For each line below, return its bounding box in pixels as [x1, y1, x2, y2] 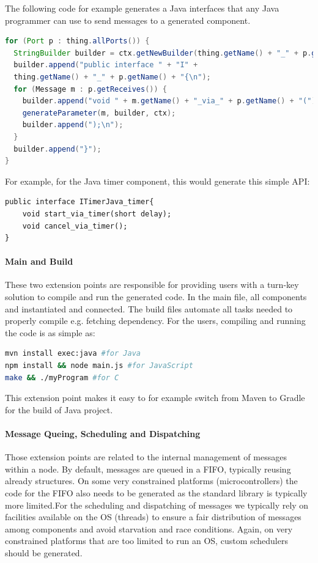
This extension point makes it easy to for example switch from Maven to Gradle [5, 391, 305, 404]
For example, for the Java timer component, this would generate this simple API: [5, 174, 310, 187]
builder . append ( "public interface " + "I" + [13, 61, 198, 70]
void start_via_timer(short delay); [22, 209, 172, 218]
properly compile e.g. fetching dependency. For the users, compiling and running [5, 314, 306, 327]
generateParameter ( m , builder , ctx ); [22, 108, 176, 117]
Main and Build [5, 255, 73, 268]
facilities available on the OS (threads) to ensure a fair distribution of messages [5, 510, 301, 523]
